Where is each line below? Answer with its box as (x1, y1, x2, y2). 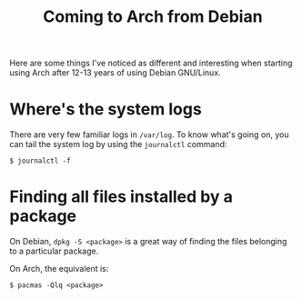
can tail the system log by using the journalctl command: (9, 139, 227, 150)
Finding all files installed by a (9, 186, 234, 207)
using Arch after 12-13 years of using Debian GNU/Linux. (9, 67, 221, 78)
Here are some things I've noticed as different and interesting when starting (9, 57, 293, 69)
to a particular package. (9, 245, 99, 256)
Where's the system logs (9, 99, 202, 120)
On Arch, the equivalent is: (9, 264, 109, 274)
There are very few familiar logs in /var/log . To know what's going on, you (9, 129, 289, 140)
